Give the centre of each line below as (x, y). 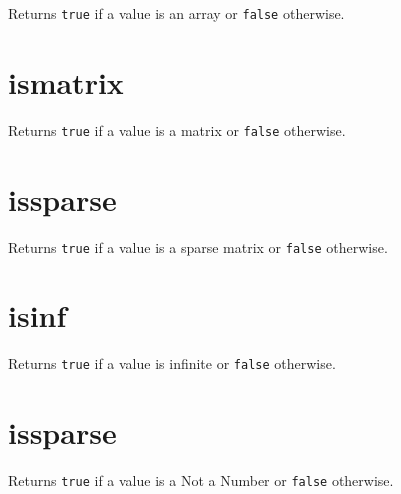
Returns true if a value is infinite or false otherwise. (172, 363)
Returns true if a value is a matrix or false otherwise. (177, 129)
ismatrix (66, 81)
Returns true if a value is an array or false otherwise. (176, 13)
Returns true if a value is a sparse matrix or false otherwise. (198, 246)
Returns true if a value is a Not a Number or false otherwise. (201, 480)
